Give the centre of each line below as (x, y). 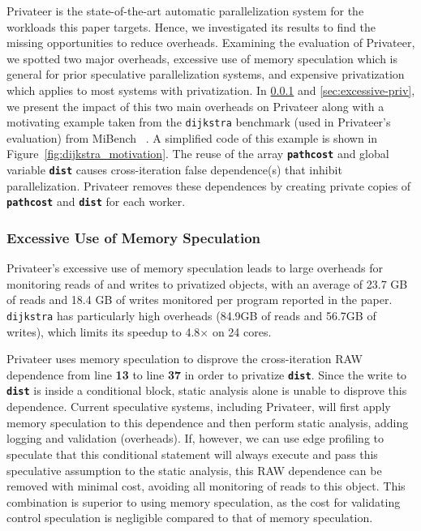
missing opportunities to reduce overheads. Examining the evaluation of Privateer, (211, 43)
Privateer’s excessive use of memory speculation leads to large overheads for (195, 268)
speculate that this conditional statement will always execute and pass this (192, 454)
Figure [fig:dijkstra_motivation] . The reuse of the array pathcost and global (198, 154)
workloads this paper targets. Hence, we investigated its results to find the (191, 26)
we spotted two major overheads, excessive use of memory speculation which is (202, 58)
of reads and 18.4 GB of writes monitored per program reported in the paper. (200, 300)
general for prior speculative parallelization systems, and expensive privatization (206, 74)
